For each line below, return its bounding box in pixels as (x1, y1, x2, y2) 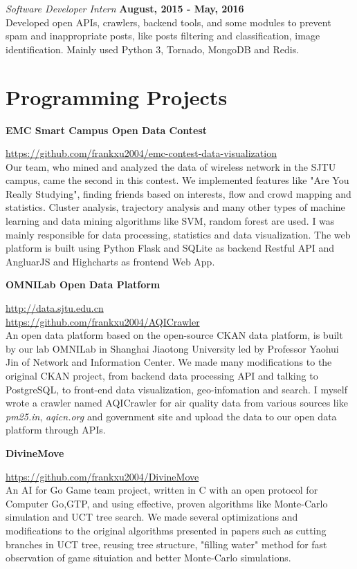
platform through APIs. (6, 422, 106, 437)
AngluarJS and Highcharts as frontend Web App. (6, 254, 215, 268)
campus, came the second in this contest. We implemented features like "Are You (6, 173, 349, 187)
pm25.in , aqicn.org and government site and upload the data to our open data (6, 409, 337, 423)
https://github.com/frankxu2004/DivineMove (6, 469, 199, 483)
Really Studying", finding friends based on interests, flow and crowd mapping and (6, 186, 351, 200)
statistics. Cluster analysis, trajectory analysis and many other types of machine (6, 200, 345, 214)
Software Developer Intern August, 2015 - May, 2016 (6, 1, 244, 15)
